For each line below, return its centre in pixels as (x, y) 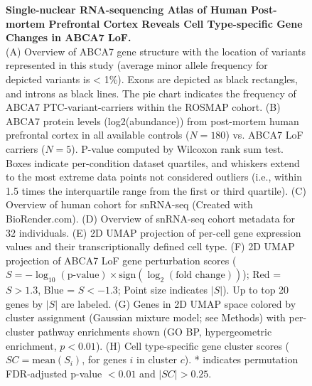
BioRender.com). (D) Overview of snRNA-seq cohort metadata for (151, 218)
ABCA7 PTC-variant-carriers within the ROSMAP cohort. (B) (143, 107)
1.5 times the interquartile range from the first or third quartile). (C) (156, 190)
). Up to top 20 (256, 290)
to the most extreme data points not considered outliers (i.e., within (154, 177)
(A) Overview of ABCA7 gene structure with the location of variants (156, 51)
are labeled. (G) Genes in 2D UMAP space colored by (178, 303)
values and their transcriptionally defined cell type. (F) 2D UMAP (150, 246)
